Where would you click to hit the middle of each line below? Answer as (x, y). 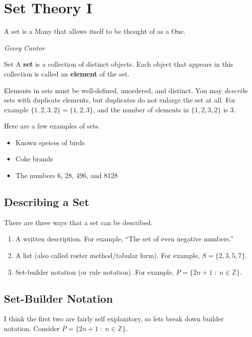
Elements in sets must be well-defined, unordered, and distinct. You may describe (126, 90)
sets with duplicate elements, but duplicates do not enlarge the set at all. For (120, 100)
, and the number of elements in (141, 109)
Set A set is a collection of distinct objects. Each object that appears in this (119, 64)
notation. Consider (32, 328)
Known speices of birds (50, 142)
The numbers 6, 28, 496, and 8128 (66, 175)
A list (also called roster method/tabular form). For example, (108, 255)
